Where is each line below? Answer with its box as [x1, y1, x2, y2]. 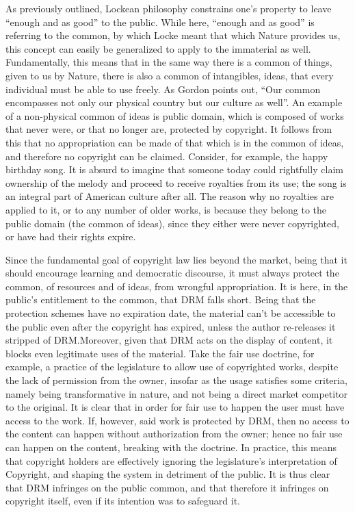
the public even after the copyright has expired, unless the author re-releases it [5, 319, 336, 333]
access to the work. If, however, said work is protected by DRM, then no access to [5, 413, 350, 427]
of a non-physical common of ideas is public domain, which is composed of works [5, 108, 344, 123]
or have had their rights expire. [5, 229, 136, 244]
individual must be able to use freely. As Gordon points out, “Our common [5, 81, 321, 96]
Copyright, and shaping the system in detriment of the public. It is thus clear [5, 467, 330, 481]
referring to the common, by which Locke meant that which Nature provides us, [5, 28, 341, 42]
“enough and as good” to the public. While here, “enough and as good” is [5, 14, 315, 29]
